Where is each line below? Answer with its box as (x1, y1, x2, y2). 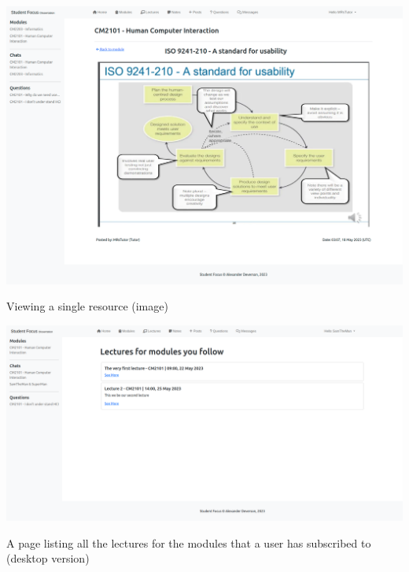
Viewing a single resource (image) (6, 298, 168, 314)
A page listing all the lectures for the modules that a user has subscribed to (6, 534, 371, 551)
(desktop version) (6, 550, 90, 566)
